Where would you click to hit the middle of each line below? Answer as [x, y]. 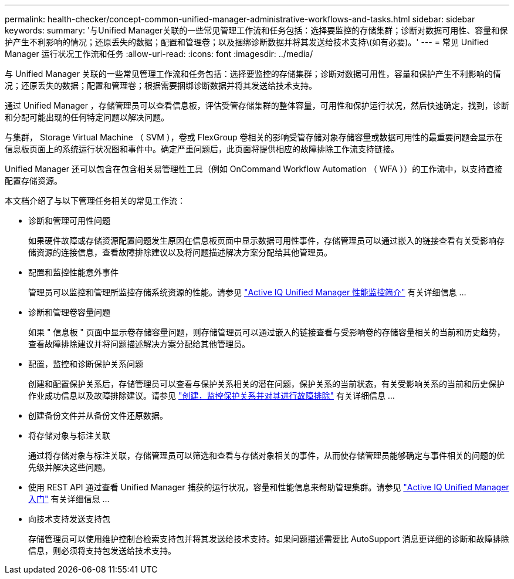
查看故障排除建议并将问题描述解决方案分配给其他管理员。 [139, 344]
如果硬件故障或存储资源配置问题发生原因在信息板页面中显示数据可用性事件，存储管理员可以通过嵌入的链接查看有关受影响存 [266, 240]
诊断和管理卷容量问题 [69, 312]
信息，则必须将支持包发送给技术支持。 [102, 551]
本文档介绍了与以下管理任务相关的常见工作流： [95, 201]
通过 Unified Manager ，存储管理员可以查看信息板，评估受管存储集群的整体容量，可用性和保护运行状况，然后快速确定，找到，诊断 [257, 105]
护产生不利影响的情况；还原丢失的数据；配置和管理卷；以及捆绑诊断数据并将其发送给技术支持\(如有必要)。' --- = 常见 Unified [247, 42]
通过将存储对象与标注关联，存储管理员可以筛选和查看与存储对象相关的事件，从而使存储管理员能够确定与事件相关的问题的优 [266, 455]
